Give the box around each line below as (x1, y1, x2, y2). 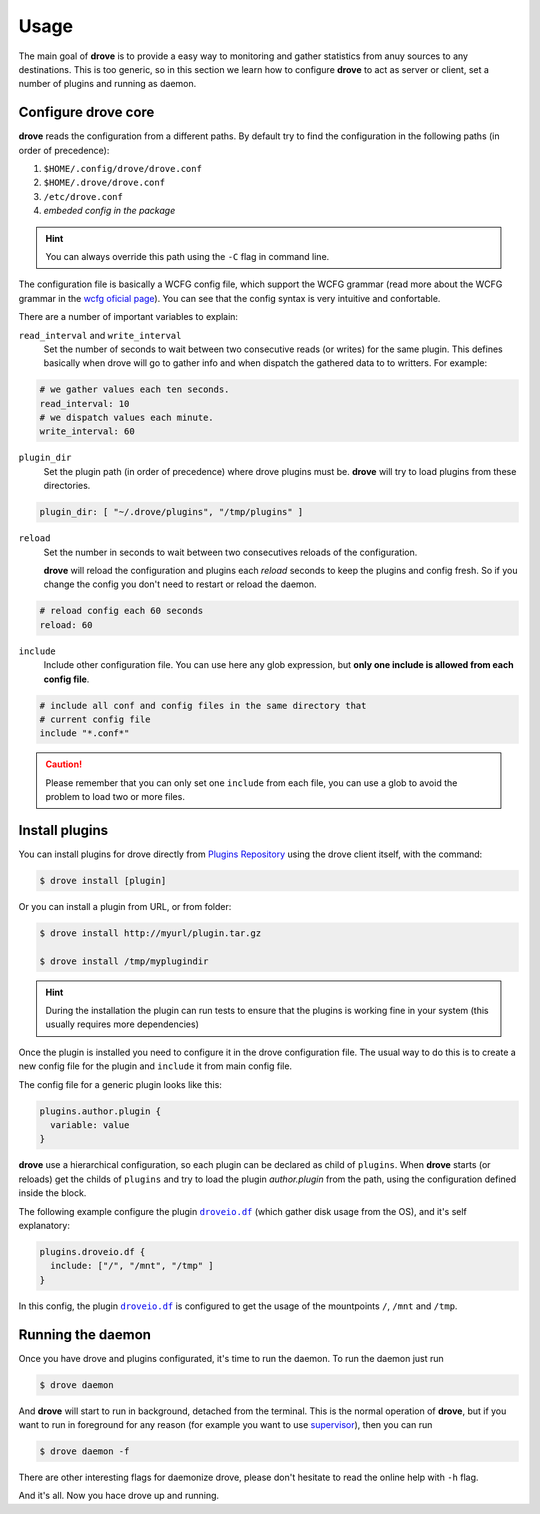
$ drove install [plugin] (39, 875, 167, 886)
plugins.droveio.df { (39, 1246, 146, 1257)
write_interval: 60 (39, 426, 135, 437)
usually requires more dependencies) (45, 1018, 200, 1030)
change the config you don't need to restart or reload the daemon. (43, 578, 317, 590)
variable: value (50, 1120, 130, 1130)
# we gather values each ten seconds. (39, 384, 230, 395)
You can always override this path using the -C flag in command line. (45, 250, 330, 262)
